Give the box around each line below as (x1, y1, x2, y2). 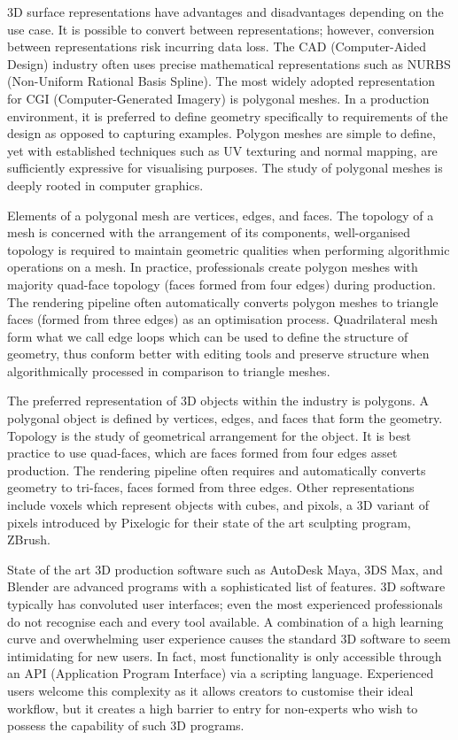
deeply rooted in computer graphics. (7, 175, 204, 194)
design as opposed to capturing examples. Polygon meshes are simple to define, (7, 124, 436, 143)
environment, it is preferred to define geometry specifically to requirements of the (7, 106, 448, 125)
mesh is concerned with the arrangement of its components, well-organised (7, 223, 411, 242)
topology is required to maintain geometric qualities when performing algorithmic (7, 240, 450, 258)
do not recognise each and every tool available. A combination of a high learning (7, 612, 444, 630)
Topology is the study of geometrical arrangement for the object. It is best (7, 426, 411, 444)
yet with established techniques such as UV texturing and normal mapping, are (7, 141, 438, 159)
